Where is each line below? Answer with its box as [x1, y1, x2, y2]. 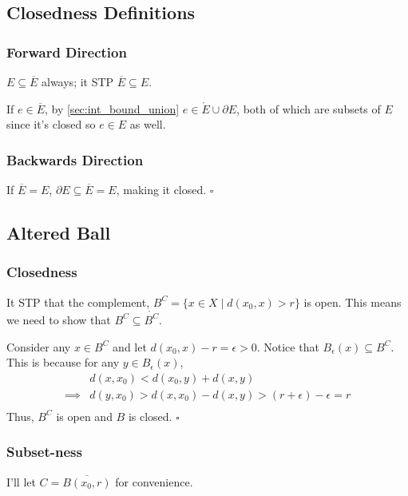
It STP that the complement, [6, 293, 150, 310]
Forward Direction [6, 42, 127, 62]
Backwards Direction [6, 149, 144, 169]
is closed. [128, 407, 172, 424]
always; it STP [42, 73, 114, 89]
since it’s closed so [6, 116, 96, 133]
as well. [129, 116, 166, 133]
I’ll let [6, 473, 36, 490]
